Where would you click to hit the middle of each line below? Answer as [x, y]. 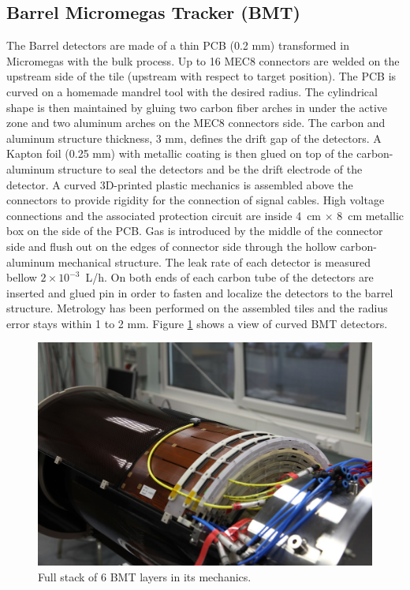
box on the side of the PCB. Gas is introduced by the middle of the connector [195, 231]
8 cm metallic [371, 215]
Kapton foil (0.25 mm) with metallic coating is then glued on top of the [180, 153]
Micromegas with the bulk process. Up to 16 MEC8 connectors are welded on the [203, 60]
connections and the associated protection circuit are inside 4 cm [164, 215]
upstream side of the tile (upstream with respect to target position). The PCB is [201, 76]
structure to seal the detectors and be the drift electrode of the [210, 168]
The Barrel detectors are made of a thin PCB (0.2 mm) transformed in [178, 45]
